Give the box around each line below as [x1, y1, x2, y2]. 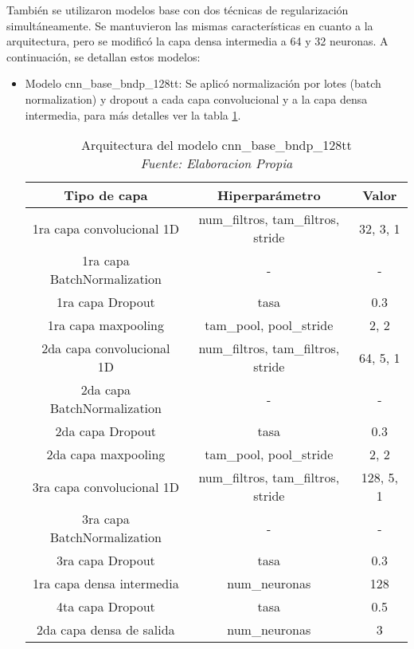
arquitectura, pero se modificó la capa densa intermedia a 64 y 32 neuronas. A [6, 33, 389, 49]
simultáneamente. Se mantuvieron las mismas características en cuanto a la [6, 17, 373, 33]
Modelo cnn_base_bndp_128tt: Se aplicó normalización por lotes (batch [25, 75, 381, 92]
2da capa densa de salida [37, 620, 175, 639]
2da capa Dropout [55, 422, 157, 441]
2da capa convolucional [41, 339, 170, 358]
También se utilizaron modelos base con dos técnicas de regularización [6, 2, 349, 18]
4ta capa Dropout [56, 597, 155, 616]
